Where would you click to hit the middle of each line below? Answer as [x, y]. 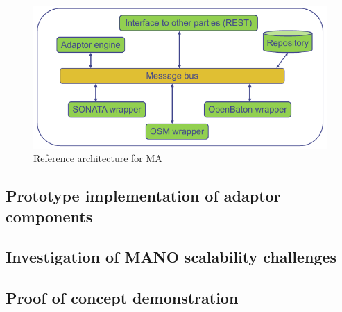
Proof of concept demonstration [122, 298]
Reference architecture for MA [98, 158]
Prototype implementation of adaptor [143, 196]
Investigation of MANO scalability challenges [171, 257]
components [49, 216]
